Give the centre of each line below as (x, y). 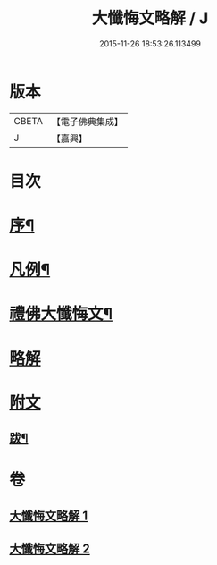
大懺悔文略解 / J (150, 18)
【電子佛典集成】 (87, 122)
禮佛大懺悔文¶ (61, 314)
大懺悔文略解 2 (50, 549)
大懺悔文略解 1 (49, 515)
